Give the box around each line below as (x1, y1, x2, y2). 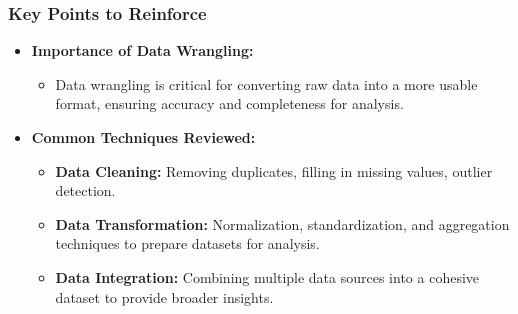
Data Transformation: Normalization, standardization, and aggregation (55, 213, 510, 234)
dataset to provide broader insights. (55, 286, 274, 307)
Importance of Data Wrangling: (31, 40, 254, 61)
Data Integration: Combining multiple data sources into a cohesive (55, 266, 480, 287)
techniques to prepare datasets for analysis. (55, 233, 320, 254)
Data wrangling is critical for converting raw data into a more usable (55, 73, 478, 94)
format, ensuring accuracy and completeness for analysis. (55, 93, 404, 114)
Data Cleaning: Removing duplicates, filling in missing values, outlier (55, 160, 493, 181)
